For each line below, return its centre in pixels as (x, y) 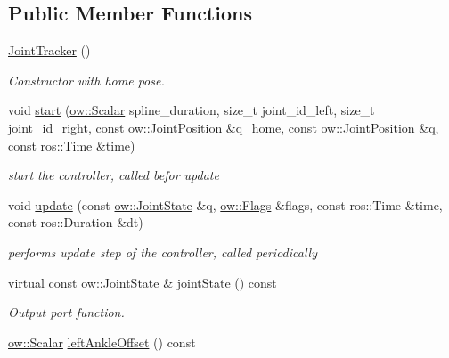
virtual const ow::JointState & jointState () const (143, 282)
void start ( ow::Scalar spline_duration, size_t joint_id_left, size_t (192, 110)
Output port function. (66, 312)
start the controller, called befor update (114, 175)
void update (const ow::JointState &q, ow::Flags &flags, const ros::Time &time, (225, 204)
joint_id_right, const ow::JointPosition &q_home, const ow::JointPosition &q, (224, 127)
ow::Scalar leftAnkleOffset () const (102, 342)
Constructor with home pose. (86, 80)
